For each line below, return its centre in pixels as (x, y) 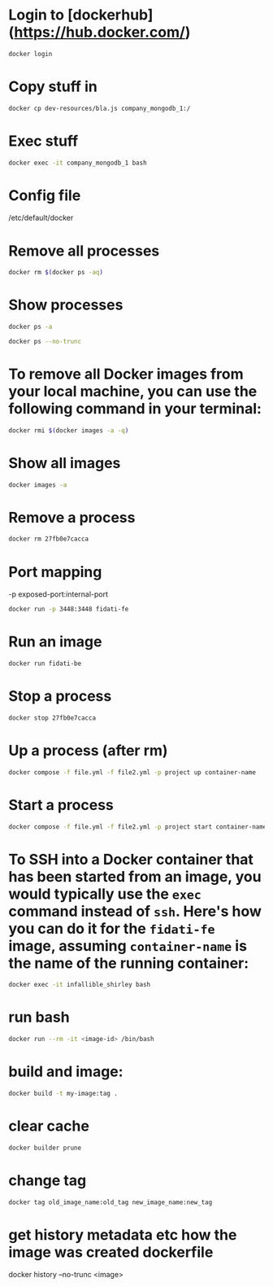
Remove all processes (84, 251)
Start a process (61, 805)
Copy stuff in (53, 86)
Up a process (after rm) (88, 750)
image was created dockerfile (111, 1252)
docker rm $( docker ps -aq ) (56, 273)
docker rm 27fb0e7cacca (49, 539)
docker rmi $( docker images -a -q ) (69, 430)
